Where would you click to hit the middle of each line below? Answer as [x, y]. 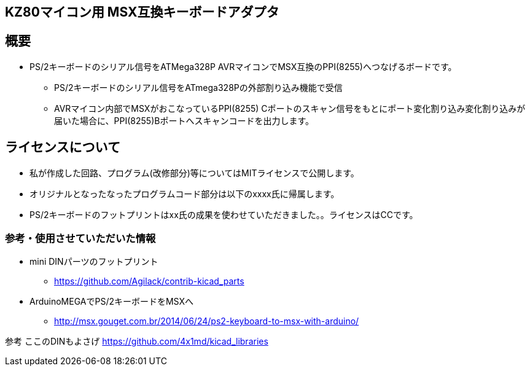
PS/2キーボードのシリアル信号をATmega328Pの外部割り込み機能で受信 [198, 87]
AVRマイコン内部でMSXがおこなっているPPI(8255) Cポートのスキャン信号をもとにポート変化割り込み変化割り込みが [290, 108]
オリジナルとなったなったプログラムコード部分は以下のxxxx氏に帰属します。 [185, 193]
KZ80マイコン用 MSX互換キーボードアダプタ [142, 12]
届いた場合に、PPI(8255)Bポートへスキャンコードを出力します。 [184, 120]
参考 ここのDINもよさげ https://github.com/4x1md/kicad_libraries [137, 342]
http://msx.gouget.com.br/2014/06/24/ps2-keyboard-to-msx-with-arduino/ [207, 321]
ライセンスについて [63, 147]
